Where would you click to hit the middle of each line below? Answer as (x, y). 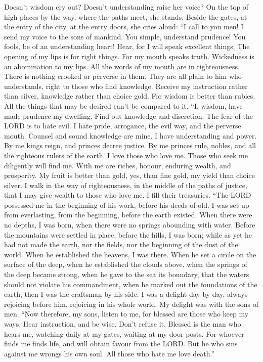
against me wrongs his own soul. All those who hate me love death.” (109, 353)
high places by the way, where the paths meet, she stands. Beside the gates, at (126, 16)
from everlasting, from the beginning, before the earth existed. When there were (128, 215)
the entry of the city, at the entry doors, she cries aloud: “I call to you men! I (124, 27)
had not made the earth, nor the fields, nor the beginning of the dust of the (121, 244)
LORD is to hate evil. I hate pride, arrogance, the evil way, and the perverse (123, 126)
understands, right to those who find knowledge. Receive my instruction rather (126, 86)
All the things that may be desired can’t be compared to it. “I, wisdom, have (123, 105)
